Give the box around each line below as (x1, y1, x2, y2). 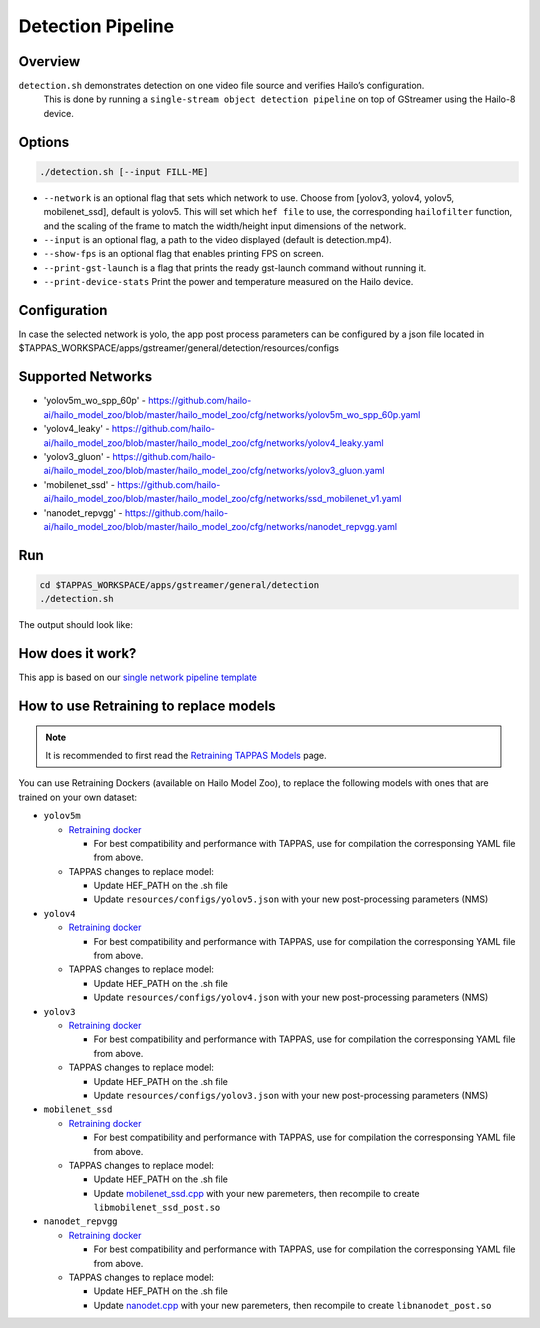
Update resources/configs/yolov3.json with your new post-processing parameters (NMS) (93, 1089, 489, 1101)
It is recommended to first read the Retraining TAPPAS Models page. (45, 749, 327, 761)
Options (18, 133, 70, 150)
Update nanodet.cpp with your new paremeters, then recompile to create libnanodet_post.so (93, 1299, 492, 1311)
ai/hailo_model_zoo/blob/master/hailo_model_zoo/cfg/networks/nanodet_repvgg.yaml (43, 520, 398, 532)
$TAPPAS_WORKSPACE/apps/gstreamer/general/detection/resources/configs (18, 342, 340, 354)
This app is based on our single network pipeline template (18, 671, 258, 684)
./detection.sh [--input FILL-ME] (39, 166, 209, 177)
